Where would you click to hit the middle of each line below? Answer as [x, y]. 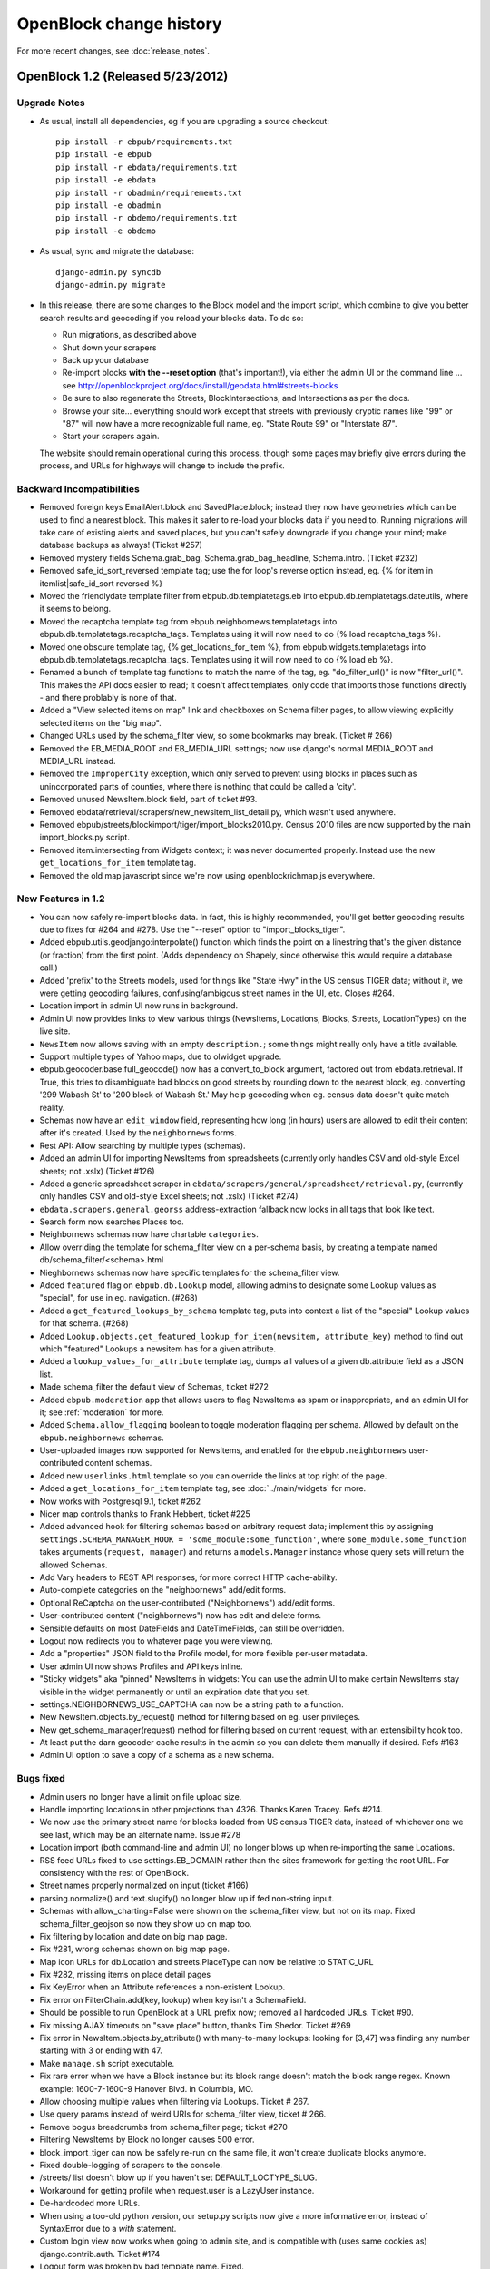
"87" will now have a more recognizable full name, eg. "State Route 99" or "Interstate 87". [230, 423]
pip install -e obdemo [106, 231]
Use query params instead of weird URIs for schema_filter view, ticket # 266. [183, 2114]
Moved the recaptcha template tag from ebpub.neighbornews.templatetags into [188, 621]
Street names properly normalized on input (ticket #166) [144, 1886]
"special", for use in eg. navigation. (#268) [119, 1298]
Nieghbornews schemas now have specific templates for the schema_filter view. [190, 1272]
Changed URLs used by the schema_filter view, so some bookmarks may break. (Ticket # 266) [216, 736]
